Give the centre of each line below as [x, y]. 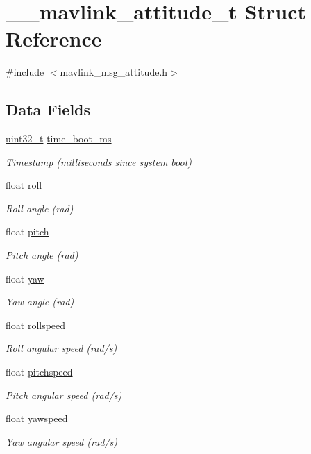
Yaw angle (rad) [40, 302]
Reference [54, 39]
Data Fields [48, 109]
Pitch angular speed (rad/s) [64, 395]
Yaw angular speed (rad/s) [62, 441]
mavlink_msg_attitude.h [114, 72]
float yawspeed [37, 418]
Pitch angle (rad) [42, 255]
